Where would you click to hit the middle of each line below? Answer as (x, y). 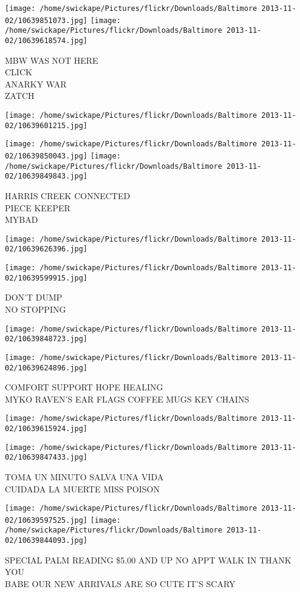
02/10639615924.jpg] (46, 429)
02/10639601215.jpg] (46, 125)
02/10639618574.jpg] (46, 40)
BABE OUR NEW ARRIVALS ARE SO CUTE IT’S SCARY (120, 583)
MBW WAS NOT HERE (52, 60)
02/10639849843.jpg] (46, 176)
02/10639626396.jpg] (46, 249)
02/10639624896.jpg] (46, 368)
